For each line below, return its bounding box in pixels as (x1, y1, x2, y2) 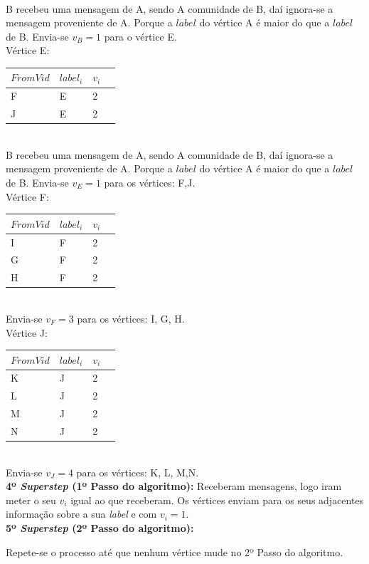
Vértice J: (6, 325, 48, 340)
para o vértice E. (104, 28, 177, 43)
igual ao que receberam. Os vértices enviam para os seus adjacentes (70, 492, 364, 507)
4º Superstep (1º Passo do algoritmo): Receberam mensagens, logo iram (6, 479, 342, 493)
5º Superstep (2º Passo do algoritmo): (6, 521, 194, 536)
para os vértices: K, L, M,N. (76, 464, 199, 479)
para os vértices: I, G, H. (77, 310, 185, 325)
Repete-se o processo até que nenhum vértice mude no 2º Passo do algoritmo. (6, 544, 343, 559)
